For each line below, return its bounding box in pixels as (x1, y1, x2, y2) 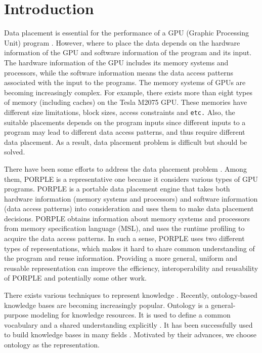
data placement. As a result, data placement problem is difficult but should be (4, 136, 247, 147)
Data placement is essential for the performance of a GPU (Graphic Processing (4, 27, 249, 38)
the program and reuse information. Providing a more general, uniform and (4, 253, 238, 263)
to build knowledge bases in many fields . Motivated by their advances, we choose (4, 329, 256, 340)
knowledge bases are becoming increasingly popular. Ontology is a (4, 299, 209, 310)
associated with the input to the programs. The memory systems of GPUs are (4, 77, 246, 88)
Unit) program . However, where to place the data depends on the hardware (4, 37, 240, 48)
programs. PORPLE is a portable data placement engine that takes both (4, 183, 230, 194)
